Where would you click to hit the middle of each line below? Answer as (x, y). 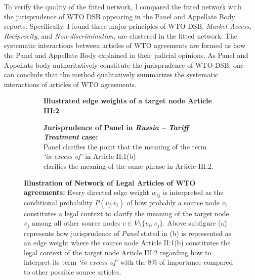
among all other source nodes (76, 223)
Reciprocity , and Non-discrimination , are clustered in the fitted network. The (121, 35)
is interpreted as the (193, 192)
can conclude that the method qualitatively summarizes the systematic (111, 74)
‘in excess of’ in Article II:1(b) (90, 156)
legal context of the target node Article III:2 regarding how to (118, 252)
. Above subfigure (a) (195, 223)
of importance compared (196, 262)
